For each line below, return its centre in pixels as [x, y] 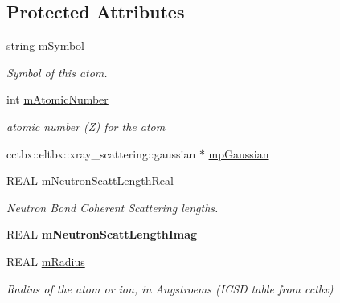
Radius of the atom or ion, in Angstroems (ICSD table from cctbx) [170, 288]
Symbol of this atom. [57, 72]
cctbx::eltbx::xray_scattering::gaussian [101, 153]
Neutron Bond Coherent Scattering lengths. [113, 207]
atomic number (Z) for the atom [86, 126]
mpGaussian [239, 153]
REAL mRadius [46, 261]
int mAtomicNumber [57, 99]
